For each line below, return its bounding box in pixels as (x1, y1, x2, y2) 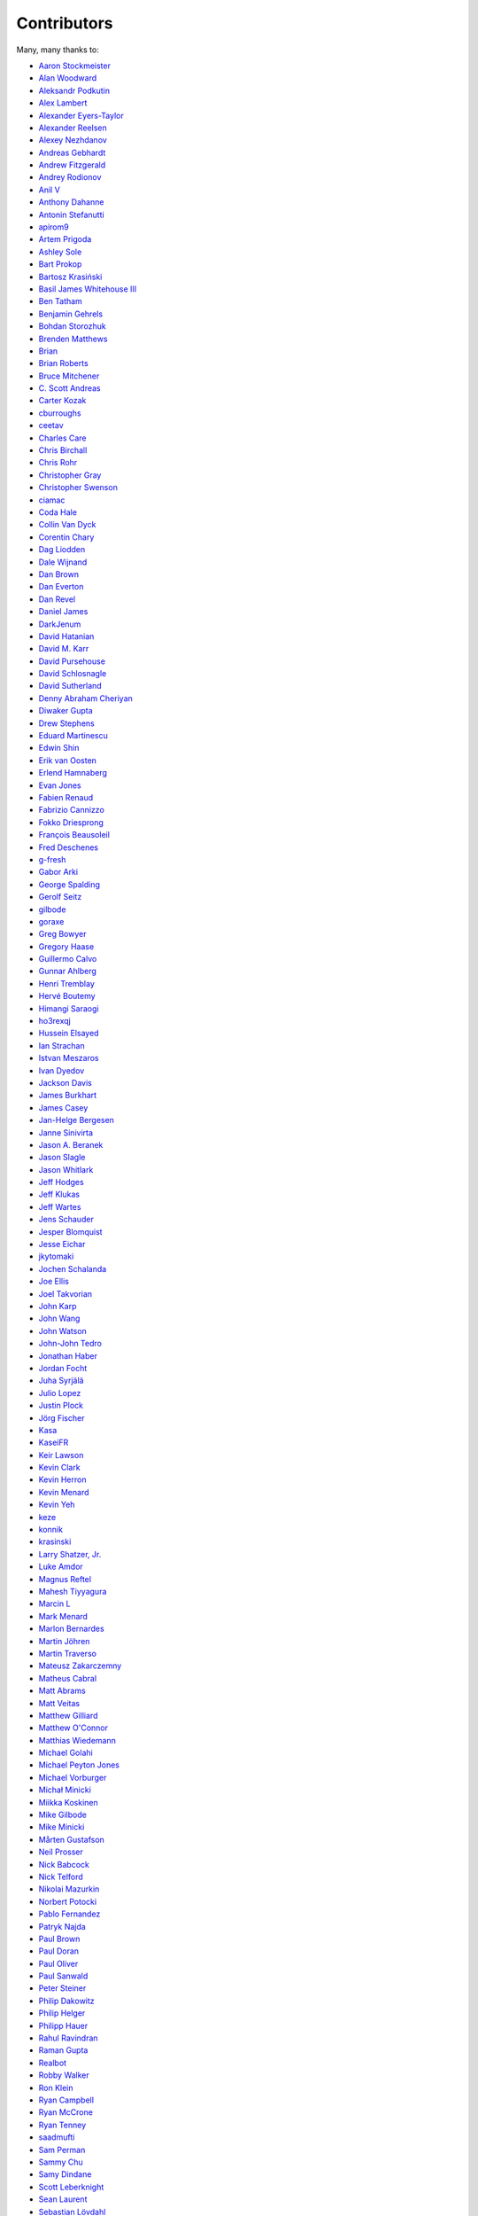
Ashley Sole (38, 246, 82, 257)
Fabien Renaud (38, 792, 94, 802)
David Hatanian (38, 630, 95, 642)
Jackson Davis (38, 1077, 92, 1088)
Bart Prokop (38, 259, 82, 269)
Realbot (38, 2057, 66, 2068)
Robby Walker (38, 2070, 90, 2080)
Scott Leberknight (38, 2181, 104, 2192)
